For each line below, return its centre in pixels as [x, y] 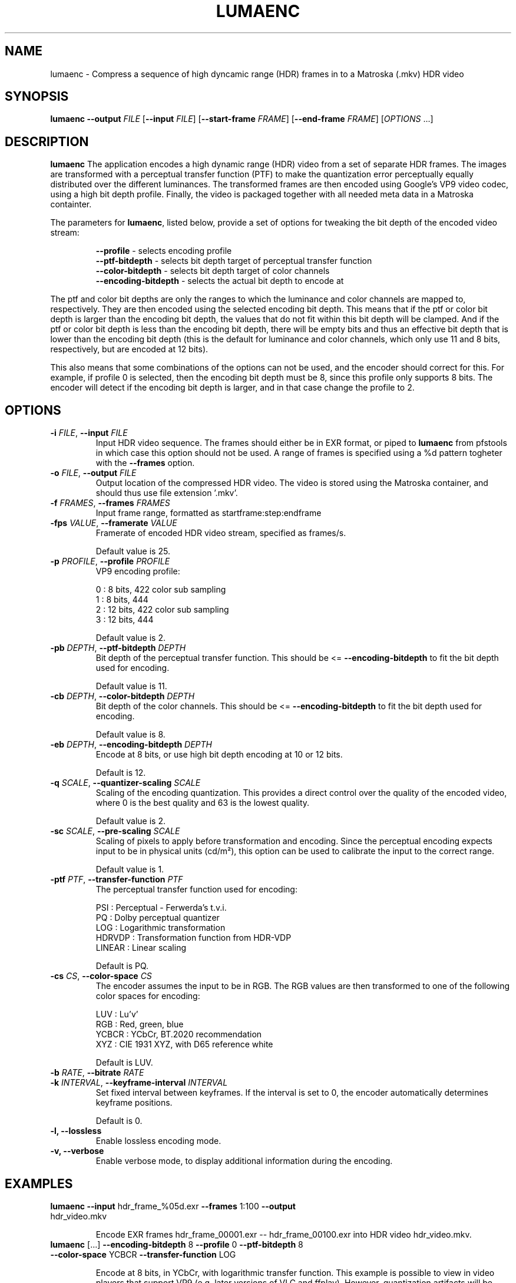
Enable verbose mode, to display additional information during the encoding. [244, 1161]
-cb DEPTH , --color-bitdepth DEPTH [123, 696]
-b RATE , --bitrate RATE [97, 1073]
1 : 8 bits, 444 [122, 600]
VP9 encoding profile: [138, 571]
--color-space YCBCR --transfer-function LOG [143, 1254]
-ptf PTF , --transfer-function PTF [117, 879]
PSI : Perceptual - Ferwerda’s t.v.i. [161, 908]
